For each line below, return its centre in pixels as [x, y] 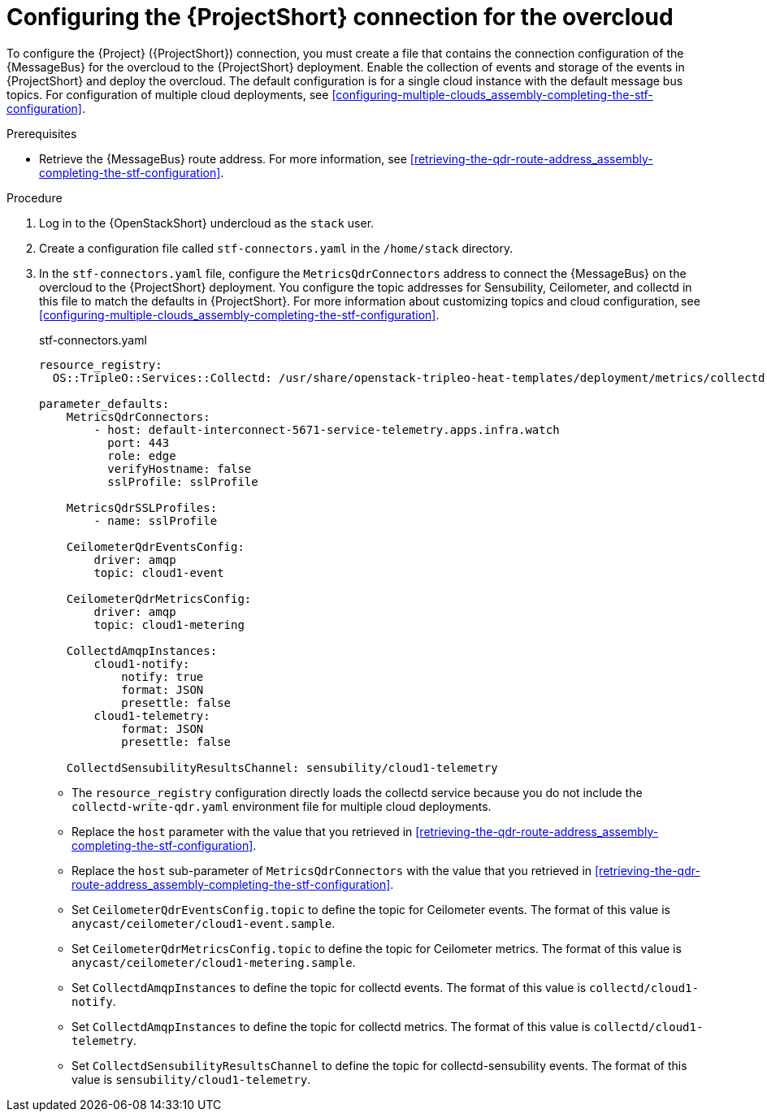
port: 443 [139, 442]
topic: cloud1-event [159, 572]
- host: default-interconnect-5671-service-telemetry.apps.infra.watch [327, 429]
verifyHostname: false [180, 468]
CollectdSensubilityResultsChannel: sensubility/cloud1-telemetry [282, 767]
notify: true [162, 676]
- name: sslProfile [156, 520]
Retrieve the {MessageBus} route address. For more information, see [223, 158]
